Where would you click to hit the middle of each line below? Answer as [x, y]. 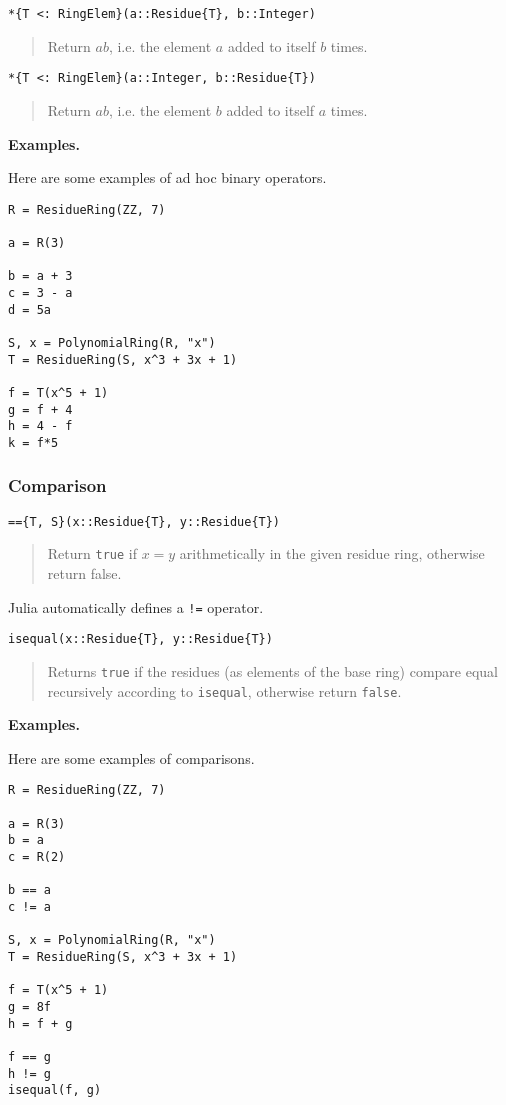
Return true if [92, 553]
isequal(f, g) [55, 1090]
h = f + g [40, 1023]
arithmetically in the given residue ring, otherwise [332, 553]
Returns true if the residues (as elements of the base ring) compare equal [272, 670]
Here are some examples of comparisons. [131, 757]
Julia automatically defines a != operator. [136, 606]
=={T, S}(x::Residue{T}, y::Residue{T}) [144, 521]
